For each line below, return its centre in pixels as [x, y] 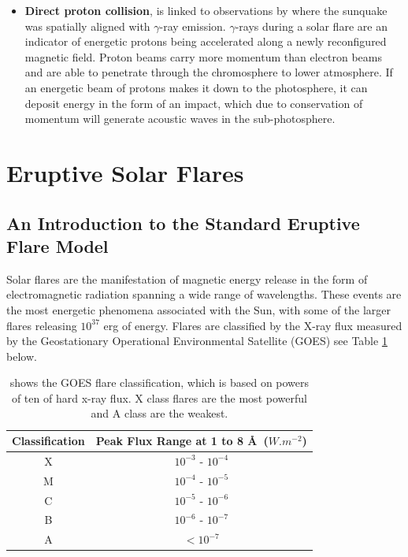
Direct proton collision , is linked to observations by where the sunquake [206, 10]
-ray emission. [193, 26]
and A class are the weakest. [159, 413]
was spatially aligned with [87, 26]
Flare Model [57, 245]
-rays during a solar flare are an [311, 26]
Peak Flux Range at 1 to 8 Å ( [182, 441]
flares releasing [42, 325]
